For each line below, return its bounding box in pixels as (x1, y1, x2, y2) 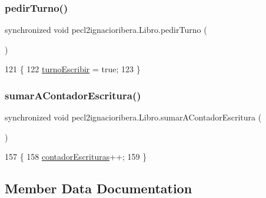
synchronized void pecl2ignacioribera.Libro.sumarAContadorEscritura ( (5, 111, 262, 123)
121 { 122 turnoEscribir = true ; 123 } (5, 63, 141, 75)
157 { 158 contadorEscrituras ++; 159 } (5, 150, 147, 163)
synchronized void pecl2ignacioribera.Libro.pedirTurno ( (5, 24, 207, 36)
